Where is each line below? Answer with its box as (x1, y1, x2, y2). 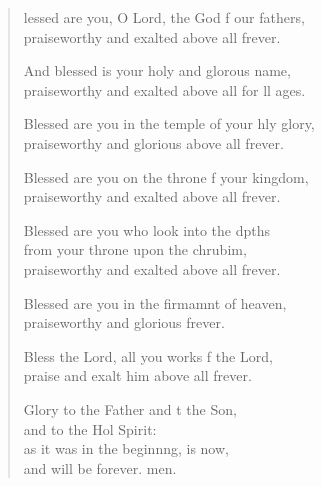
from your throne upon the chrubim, (23, 239, 247, 260)
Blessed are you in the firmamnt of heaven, (23, 292, 287, 313)
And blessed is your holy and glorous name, (23, 60, 291, 81)
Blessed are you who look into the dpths (23, 219, 271, 240)
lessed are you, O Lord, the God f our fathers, (23, 7, 305, 27)
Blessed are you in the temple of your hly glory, (23, 113, 315, 134)
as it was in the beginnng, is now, (23, 438, 229, 459)
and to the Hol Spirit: (23, 418, 157, 439)
